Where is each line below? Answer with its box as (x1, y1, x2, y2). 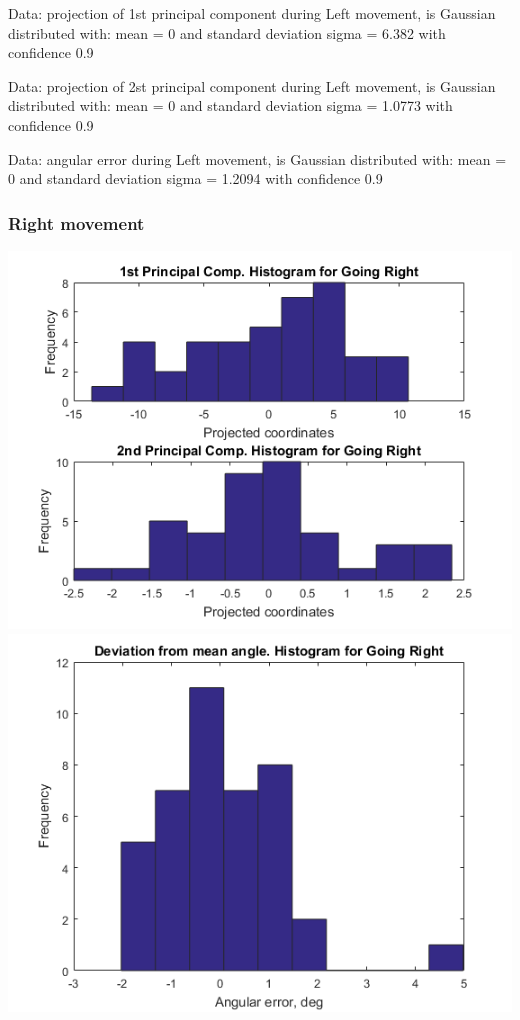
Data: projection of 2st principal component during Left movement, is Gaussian (8, 75, 496, 96)
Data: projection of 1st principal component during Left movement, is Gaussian (8, 3, 496, 23)
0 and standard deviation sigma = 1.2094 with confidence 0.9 (8, 168, 383, 189)
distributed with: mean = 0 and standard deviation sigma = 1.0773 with (8, 95, 453, 116)
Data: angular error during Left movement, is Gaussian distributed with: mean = (8, 148, 507, 169)
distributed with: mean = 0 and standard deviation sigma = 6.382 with (8, 22, 446, 43)
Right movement (8, 210, 145, 235)
